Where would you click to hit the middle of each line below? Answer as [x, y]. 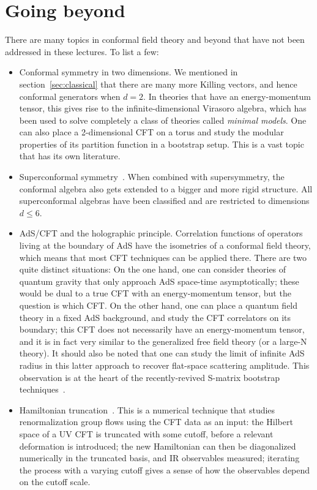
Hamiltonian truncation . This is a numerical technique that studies [147, 409]
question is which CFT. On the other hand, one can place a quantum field [158, 305]
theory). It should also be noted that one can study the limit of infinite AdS [162, 353]
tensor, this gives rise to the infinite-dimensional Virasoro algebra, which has [163, 108]
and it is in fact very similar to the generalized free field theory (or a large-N [163, 341]
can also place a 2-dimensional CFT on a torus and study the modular [151, 132]
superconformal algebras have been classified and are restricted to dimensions [164, 201]
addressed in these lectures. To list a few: [82, 51]
